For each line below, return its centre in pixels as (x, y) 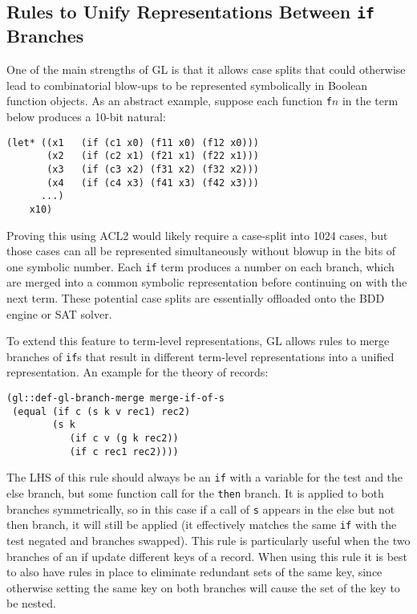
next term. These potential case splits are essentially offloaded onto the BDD (196, 297)
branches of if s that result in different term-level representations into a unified (200, 356)
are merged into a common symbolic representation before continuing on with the (207, 282)
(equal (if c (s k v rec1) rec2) (101, 411)
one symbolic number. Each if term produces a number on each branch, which (200, 266)
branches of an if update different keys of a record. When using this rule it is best (207, 556)
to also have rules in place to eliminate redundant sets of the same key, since (194, 572)
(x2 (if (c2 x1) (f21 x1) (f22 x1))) (153, 156)
